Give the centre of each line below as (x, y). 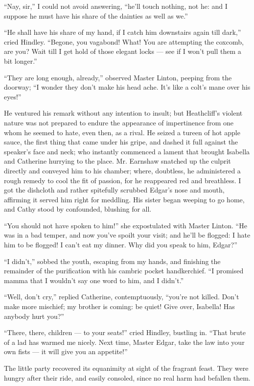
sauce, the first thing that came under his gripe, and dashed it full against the (121, 142)
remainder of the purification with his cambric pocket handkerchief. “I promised (124, 271)
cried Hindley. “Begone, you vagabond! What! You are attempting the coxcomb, (124, 41)
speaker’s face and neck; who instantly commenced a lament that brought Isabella (127, 151)
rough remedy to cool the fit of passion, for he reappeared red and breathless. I (123, 180)
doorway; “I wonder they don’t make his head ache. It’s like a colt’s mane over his (127, 87)
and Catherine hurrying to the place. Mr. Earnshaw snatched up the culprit (117, 161)
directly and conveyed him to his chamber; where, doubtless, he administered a (122, 170)
